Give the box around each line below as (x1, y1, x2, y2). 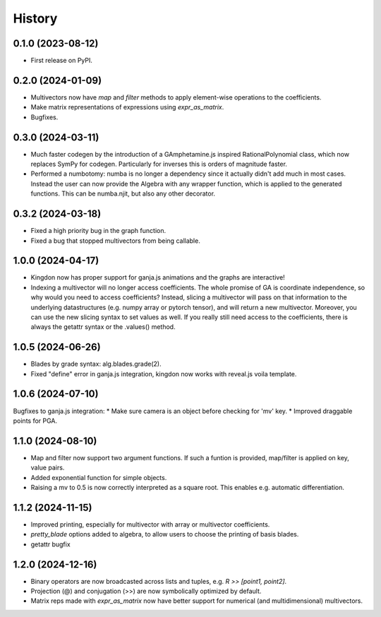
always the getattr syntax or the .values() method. (30, 323, 176, 331)
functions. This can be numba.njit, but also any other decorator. (30, 189, 215, 198)
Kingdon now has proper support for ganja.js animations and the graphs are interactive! (30, 273, 285, 282)
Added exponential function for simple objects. (30, 473, 167, 481)
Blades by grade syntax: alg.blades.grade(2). (30, 360, 162, 369)
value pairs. (30, 463, 65, 472)
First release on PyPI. (30, 56, 93, 65)
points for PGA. (13, 417, 58, 425)
